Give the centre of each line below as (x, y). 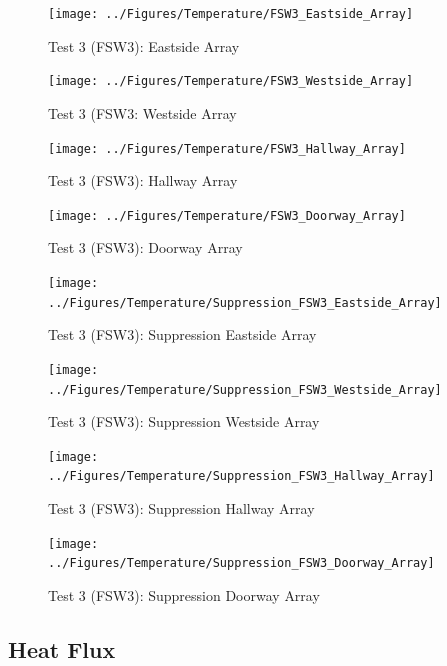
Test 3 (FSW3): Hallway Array (143, 180)
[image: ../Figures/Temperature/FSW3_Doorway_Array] (227, 215)
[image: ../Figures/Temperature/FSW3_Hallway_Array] (227, 148)
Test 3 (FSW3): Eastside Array (144, 45)
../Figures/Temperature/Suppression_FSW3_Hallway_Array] (241, 476)
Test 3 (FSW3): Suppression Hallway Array (181, 508)
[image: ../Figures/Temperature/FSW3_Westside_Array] (231, 81)
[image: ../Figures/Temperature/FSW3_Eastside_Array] (231, 14)
